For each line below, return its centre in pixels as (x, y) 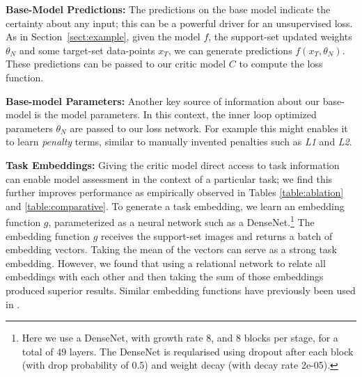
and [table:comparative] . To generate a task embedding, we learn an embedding (175, 206)
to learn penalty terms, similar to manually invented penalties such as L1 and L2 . (179, 142)
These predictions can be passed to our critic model (116, 64)
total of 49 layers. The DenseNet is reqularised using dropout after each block (188, 351)
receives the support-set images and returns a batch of (217, 235)
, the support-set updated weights (280, 37)
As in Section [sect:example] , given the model (103, 37)
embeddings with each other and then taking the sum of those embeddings (165, 276)
